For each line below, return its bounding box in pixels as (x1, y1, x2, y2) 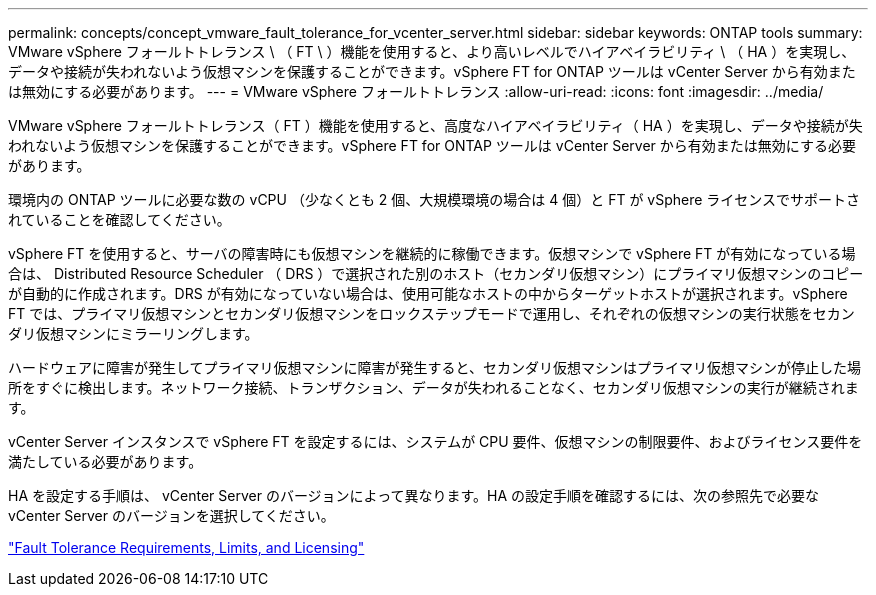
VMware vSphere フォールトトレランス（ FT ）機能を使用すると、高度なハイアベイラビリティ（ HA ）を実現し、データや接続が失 (8, 117, 863, 134)
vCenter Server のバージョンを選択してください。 (8, 507, 335, 524)
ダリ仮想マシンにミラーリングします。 (8, 325, 259, 342)
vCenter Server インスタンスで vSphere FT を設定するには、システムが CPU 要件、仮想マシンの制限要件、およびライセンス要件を (8, 433, 863, 450)
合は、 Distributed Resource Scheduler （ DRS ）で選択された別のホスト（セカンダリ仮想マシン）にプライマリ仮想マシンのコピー (8, 265, 864, 282)
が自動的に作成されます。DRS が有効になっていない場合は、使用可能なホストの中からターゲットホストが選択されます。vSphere (8, 285, 848, 302)
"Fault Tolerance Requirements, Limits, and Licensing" (8, 539, 365, 556)
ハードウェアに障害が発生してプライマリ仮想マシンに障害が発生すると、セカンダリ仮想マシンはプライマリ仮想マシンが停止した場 (8, 359, 862, 376)
